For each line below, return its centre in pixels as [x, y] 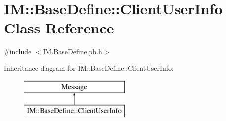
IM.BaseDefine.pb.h [72, 51]
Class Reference [59, 28]
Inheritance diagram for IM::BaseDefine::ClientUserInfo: [89, 68]
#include [18, 51]
